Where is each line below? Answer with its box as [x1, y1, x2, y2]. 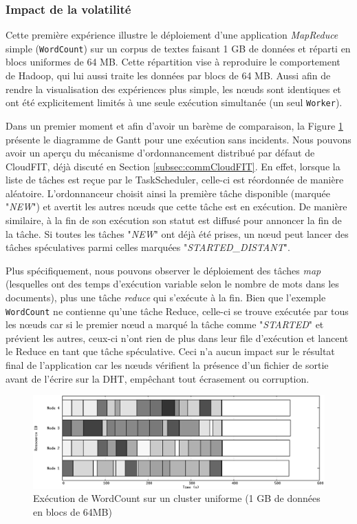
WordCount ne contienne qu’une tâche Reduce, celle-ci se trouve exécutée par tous [6, 303, 349, 318]
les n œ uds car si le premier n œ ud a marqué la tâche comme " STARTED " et [6, 317, 324, 332]
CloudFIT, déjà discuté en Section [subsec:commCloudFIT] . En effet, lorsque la [6, 159, 340, 173]
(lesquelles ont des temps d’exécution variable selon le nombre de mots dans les [6, 276, 339, 291]
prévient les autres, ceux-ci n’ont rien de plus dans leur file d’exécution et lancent [6, 330, 349, 345]
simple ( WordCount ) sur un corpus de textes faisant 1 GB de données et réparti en [6, 41, 351, 55]
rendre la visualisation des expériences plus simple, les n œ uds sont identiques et [6, 81, 341, 96]
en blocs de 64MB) [33, 504, 112, 518]
